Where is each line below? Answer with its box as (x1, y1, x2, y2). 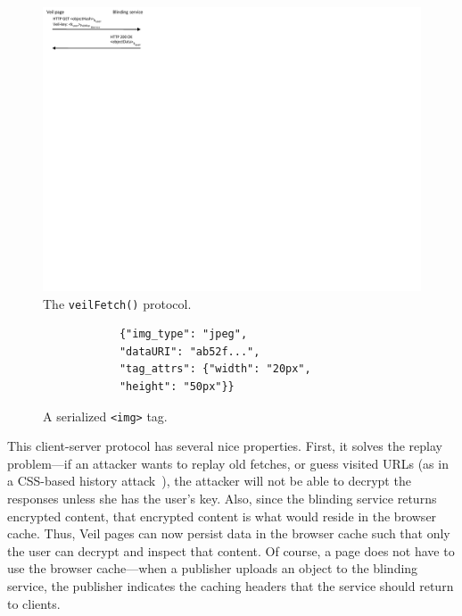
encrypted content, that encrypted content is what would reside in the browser (7, 506, 437, 525)
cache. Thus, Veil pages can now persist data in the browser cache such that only (7, 524, 450, 543)
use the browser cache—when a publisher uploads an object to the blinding (7, 559, 418, 578)
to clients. (7, 594, 61, 612)
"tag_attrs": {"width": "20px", (119, 362, 311, 376)
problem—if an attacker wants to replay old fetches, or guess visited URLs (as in (7, 454, 449, 472)
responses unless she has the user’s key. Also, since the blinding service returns (7, 489, 437, 508)
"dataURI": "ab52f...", (119, 345, 260, 358)
